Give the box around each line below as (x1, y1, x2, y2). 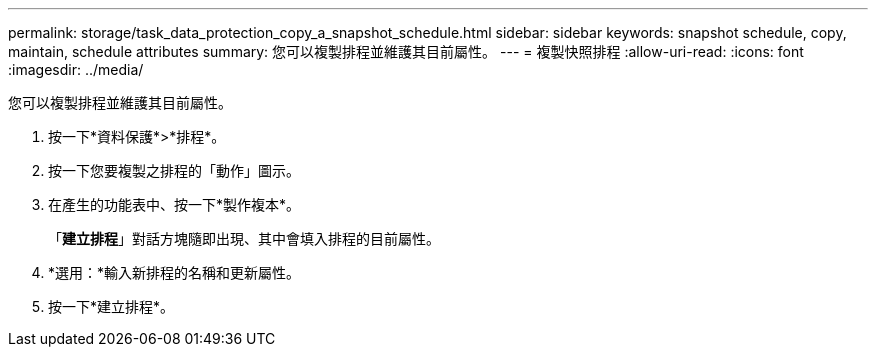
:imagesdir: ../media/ (8, 61, 144, 78)
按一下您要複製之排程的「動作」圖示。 (48, 162, 300, 179)
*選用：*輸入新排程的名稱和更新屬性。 (48, 264, 301, 281)
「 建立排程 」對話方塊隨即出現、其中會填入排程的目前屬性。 (48, 230, 440, 247)
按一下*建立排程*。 (48, 298, 175, 315)
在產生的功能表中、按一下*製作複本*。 (48, 196, 301, 213)
